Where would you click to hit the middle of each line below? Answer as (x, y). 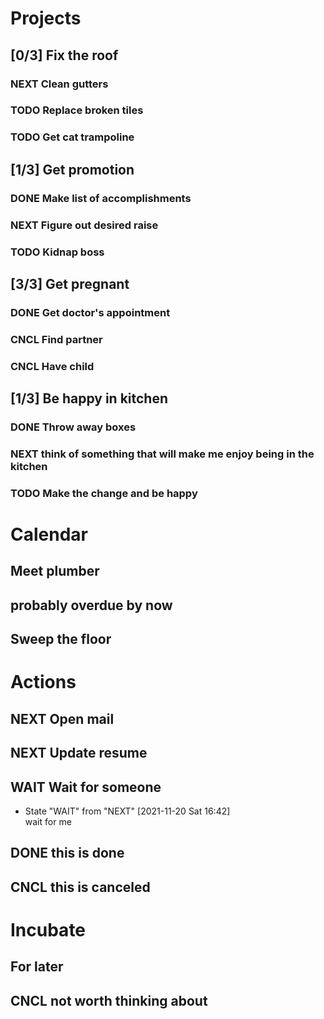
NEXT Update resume (79, 753)
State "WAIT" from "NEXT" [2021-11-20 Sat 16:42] (127, 811)
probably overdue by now (91, 605)
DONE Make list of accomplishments (101, 198)
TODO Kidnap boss (57, 252)
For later (37, 967)
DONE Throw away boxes (73, 427)
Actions (43, 682)
